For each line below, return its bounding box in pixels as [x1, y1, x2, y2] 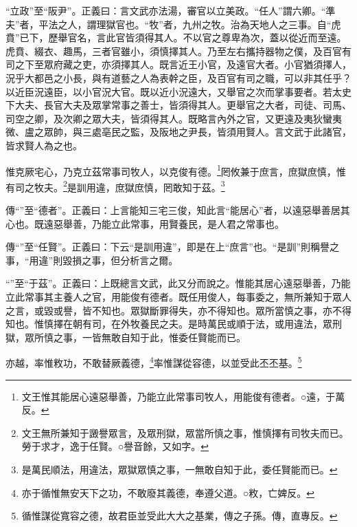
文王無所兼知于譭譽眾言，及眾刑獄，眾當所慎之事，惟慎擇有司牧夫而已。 [21, 425, 349, 440]
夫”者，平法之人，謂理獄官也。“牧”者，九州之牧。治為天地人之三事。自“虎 [5, 17, 341, 31]
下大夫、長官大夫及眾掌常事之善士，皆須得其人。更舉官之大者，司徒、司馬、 [5, 98, 352, 112]
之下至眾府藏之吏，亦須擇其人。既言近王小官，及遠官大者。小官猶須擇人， [14, 57, 352, 72]
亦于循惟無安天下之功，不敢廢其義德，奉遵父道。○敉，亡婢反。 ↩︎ [21, 485, 314, 499]
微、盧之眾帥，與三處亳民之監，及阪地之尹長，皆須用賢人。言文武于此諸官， [5, 125, 352, 139]
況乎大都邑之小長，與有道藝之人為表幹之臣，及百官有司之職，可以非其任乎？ [5, 70, 352, 85]
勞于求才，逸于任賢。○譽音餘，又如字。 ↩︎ [21, 439, 209, 453]
